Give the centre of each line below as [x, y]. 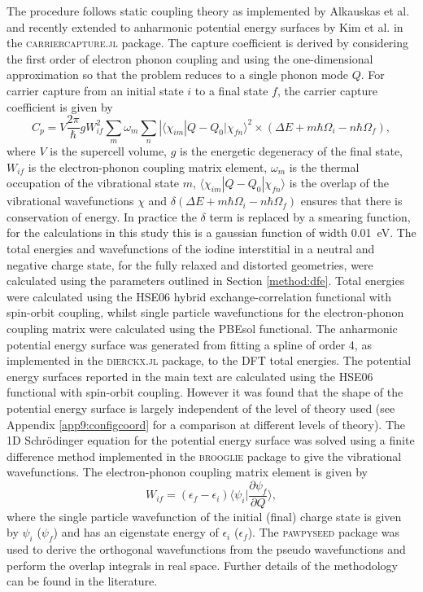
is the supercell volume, [108, 151]
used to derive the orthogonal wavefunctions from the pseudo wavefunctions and [206, 549]
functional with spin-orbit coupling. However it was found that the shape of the [205, 392]
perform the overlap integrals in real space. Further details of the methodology [202, 565]
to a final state [231, 90]
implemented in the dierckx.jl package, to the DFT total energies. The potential [209, 360]
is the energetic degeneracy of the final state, [292, 151]
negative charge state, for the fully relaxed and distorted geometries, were [190, 264]
